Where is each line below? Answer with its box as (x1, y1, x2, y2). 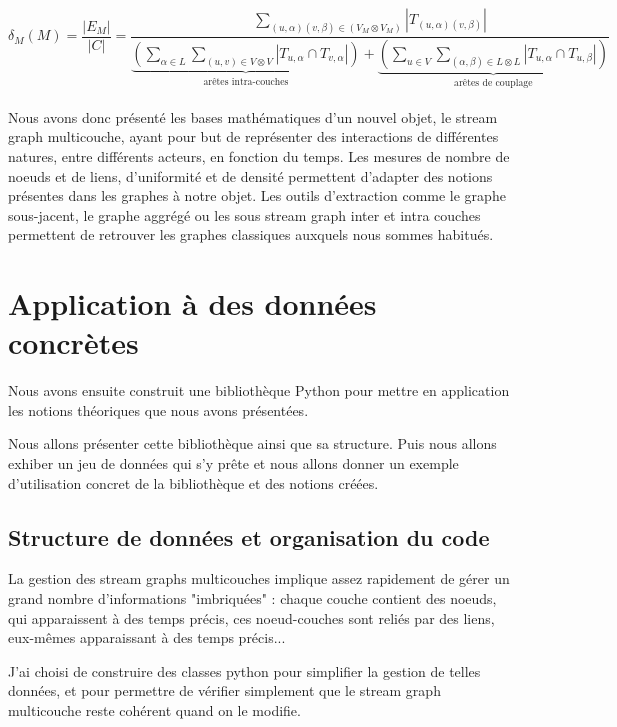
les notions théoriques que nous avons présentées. (8, 399, 309, 420)
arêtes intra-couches (203, 76, 289, 87)
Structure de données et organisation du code (8, 521, 490, 552)
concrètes (8, 322, 139, 363)
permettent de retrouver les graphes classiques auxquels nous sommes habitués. (8, 224, 494, 245)
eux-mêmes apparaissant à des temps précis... (8, 627, 286, 648)
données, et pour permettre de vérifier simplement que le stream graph (8, 680, 441, 701)
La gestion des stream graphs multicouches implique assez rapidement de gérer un (8, 568, 510, 589)
